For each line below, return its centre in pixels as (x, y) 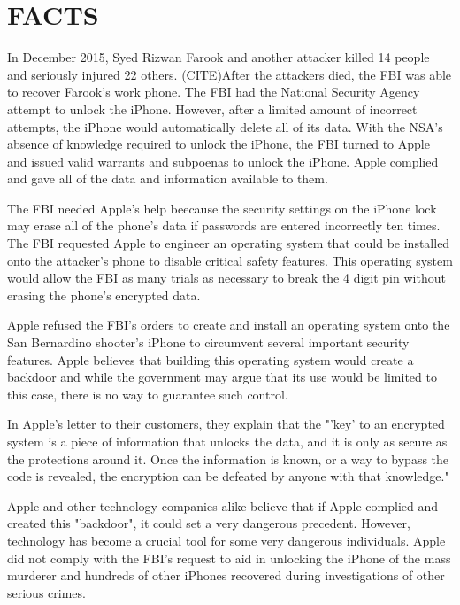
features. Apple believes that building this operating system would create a (211, 359)
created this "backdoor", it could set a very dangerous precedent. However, (209, 523)
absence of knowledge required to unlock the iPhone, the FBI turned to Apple (218, 144)
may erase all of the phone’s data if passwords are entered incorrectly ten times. (224, 225)
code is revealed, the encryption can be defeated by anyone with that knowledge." (228, 476)
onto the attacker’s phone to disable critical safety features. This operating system (230, 260)
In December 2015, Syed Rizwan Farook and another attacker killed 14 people (218, 57)
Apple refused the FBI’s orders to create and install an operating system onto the (229, 325)
